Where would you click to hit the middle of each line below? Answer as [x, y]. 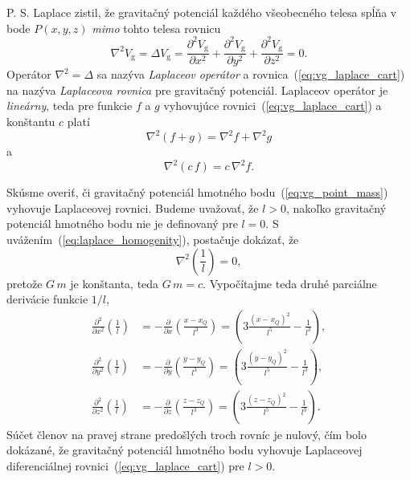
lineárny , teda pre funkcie [70, 106]
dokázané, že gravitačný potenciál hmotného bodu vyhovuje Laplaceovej [184, 450]
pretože [25, 283]
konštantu [31, 121]
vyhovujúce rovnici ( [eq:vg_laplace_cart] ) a [273, 106]
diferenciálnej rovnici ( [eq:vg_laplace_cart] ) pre [125, 465]
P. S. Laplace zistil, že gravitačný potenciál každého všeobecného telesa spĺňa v [202, 12]
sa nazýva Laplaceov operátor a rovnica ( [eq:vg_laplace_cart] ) [251, 74]
